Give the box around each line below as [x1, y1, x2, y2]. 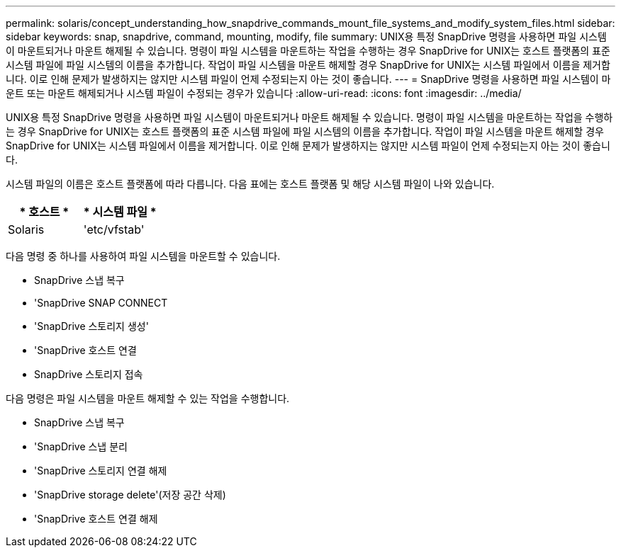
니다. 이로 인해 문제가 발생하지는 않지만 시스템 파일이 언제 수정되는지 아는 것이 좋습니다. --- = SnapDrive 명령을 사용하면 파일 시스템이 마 [6, 73, 611, 85]
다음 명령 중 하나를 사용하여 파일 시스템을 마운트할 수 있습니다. [6, 250, 281, 262]
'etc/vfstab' [83, 222, 145, 236]
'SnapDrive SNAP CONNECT [34, 297, 168, 309]
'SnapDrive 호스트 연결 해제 [34, 513, 158, 525]
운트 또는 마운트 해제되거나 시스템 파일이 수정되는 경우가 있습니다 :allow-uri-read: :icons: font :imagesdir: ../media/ [6, 87, 522, 99]
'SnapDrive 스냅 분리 [34, 440, 128, 452]
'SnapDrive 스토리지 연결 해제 [34, 464, 167, 477]
